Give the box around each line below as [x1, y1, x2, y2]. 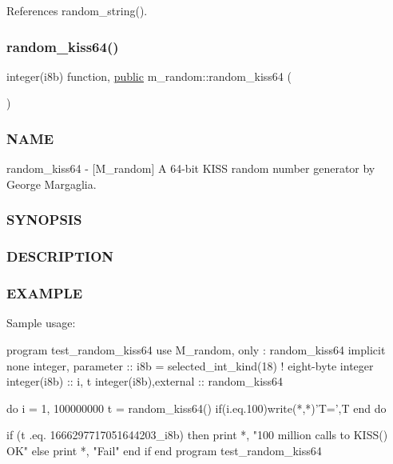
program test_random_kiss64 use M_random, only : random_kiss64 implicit [6, 341, 386, 358]
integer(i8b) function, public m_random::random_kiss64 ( [6, 67, 292, 84]
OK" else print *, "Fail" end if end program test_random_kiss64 [6, 442, 322, 458]
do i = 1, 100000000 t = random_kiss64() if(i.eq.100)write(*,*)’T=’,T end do [6, 399, 387, 416]
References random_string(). [6, 2, 148, 18]
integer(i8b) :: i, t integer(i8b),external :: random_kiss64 [6, 373, 284, 390]
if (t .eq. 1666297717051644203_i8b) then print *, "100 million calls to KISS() [6, 426, 388, 443]
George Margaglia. [6, 175, 97, 192]
